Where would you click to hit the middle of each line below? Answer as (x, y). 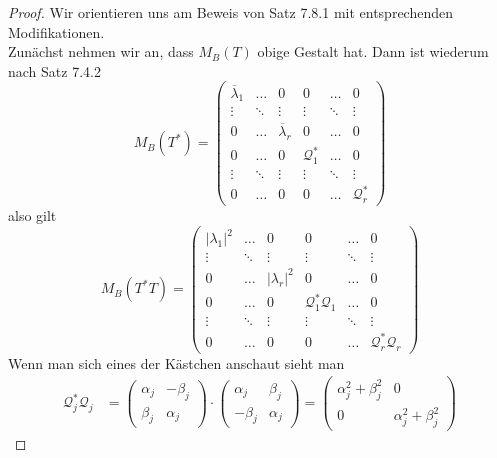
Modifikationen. (56, 31)
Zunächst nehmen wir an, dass (101, 51)
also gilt (32, 215)
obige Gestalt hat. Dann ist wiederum (373, 51)
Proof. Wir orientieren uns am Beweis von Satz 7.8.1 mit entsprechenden (230, 12)
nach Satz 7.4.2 (54, 70)
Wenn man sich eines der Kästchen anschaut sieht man (176, 362)
